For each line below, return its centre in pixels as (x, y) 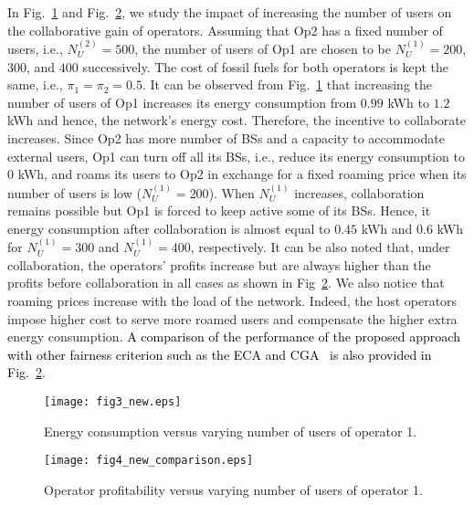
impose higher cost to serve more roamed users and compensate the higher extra (232, 318)
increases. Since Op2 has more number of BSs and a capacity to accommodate (226, 137)
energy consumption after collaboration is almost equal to (169, 228)
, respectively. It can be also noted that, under (320, 247)
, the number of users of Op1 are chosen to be (263, 48)
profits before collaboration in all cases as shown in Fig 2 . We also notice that (226, 283)
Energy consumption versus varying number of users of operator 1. (231, 431)
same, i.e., (35, 84)
